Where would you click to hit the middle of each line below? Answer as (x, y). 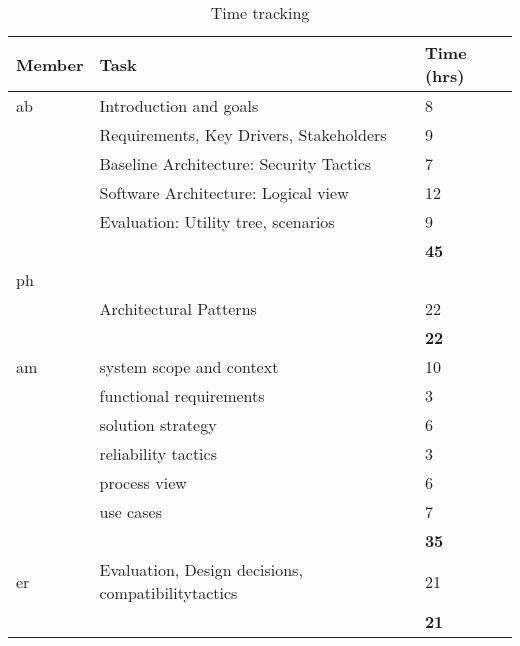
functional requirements (182, 395)
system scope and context (189, 366)
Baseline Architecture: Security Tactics (235, 163)
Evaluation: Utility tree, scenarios (217, 221)
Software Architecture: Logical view (224, 192)
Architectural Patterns (178, 308)
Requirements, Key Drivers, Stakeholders (243, 134)
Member (50, 64)
